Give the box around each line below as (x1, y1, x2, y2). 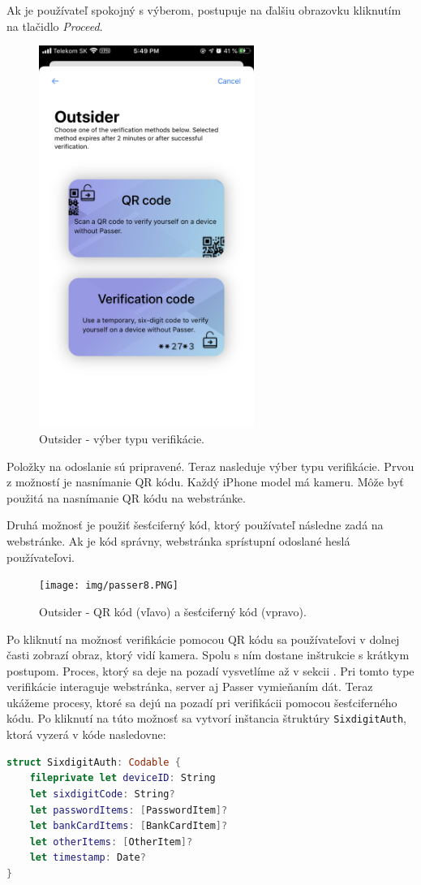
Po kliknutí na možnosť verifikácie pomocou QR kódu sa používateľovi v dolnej (6, 630, 400, 647)
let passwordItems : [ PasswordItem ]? (29, 804, 228, 816)
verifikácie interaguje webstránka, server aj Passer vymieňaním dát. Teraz (6, 678, 373, 695)
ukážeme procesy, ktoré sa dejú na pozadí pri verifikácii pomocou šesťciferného (6, 693, 397, 710)
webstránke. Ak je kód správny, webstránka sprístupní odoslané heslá (6, 533, 350, 550)
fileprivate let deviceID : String (29, 772, 216, 784)
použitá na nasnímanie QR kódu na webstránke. (6, 489, 246, 506)
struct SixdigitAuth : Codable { (6, 756, 181, 768)
